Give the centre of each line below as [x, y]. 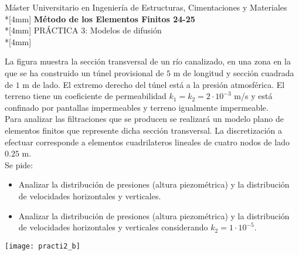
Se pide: [19, 164]
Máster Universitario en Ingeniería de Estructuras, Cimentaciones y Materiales [146, 7]
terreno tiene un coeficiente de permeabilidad [86, 96]
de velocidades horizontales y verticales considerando [113, 227]
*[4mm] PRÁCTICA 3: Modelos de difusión [83, 30]
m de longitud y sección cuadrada [234, 72]
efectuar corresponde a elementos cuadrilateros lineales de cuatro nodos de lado [147, 142]
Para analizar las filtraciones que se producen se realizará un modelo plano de [144, 119]
